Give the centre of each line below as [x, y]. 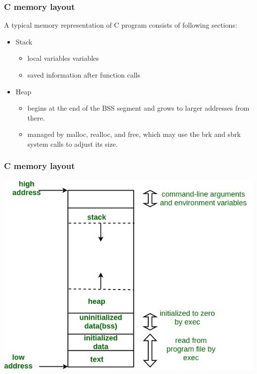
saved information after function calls [84, 75]
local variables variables [63, 58]
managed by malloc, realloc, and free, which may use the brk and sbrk [134, 134]
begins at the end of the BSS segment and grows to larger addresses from [138, 108]
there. [36, 117]
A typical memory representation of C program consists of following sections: [121, 25]
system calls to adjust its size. [73, 144]
